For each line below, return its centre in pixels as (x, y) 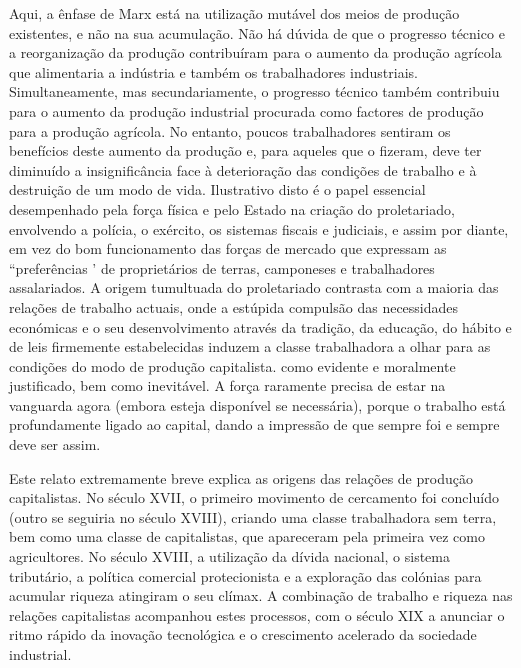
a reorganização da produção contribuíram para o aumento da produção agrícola (255, 52)
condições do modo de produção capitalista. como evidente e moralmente (232, 365)
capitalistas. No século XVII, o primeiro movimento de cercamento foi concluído (254, 497)
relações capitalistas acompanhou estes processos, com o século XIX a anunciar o (257, 614)
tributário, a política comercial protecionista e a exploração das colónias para (245, 575)
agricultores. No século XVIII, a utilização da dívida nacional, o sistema (229, 556)
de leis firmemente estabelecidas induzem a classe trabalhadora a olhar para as (250, 346)
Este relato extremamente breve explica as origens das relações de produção (241, 477)
